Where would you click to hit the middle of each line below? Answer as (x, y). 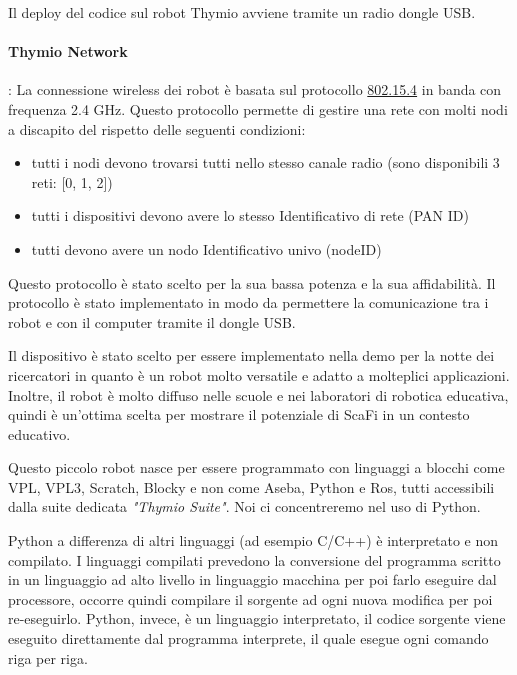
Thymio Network (68, 51)
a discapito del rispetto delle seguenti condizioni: (157, 128)
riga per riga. (48, 657)
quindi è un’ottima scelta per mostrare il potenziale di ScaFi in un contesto (239, 414)
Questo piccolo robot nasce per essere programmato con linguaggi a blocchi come (256, 467)
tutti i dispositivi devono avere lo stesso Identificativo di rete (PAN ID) (250, 215)
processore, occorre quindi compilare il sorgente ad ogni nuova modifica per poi (250, 598)
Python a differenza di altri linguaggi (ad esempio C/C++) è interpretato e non (253, 540)
